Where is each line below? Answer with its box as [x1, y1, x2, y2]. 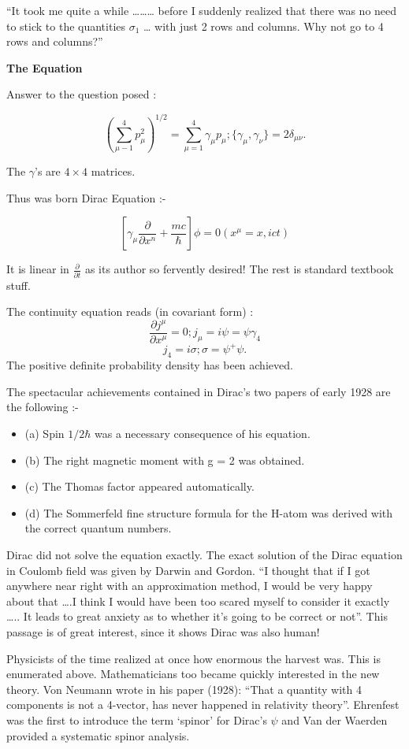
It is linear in [6, 261, 69, 277]
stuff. [6, 276, 31, 293]
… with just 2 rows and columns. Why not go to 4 [143, 17, 384, 34]
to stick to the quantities [6, 17, 126, 34]
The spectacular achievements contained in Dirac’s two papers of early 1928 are [6, 383, 391, 399]
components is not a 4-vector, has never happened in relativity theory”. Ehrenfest [6, 696, 400, 713]
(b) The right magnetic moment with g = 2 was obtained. [24, 451, 305, 468]
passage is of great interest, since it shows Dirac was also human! [6, 623, 320, 640]
